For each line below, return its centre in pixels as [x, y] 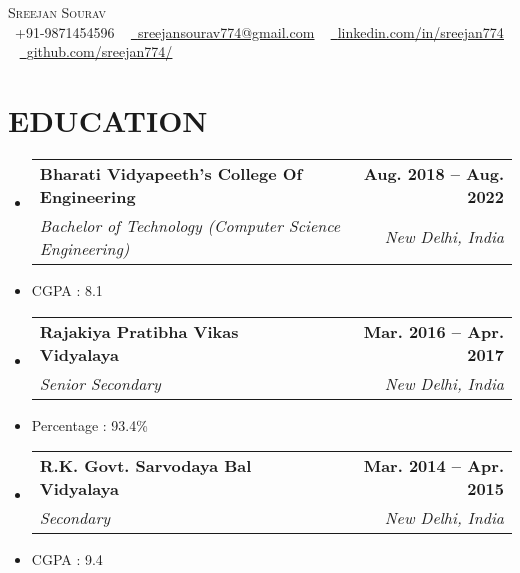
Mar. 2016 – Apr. [433, 331]
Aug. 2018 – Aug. [433, 173]
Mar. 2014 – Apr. [433, 466]
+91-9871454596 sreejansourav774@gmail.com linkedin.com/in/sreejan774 [259, 31]
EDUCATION [108, 119]
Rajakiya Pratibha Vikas [139, 331]
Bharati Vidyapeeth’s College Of [171, 173]
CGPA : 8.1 [67, 289]
